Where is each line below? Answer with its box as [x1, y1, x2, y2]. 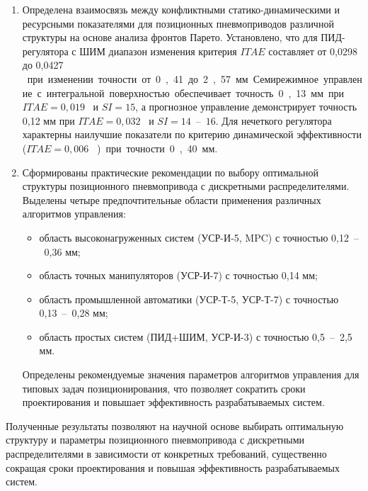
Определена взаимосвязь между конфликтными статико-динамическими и [22, 2, 340, 16]
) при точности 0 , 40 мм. [97, 140, 218, 155]
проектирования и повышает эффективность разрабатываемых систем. [22, 395, 325, 410]
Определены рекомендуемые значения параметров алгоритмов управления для [22, 367, 360, 382]
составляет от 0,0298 [268, 43, 357, 58]
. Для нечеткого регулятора [215, 113, 332, 128]
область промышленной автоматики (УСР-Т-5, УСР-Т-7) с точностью [39, 291, 339, 306]
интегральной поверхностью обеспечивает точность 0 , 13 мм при [46, 85, 345, 100]
